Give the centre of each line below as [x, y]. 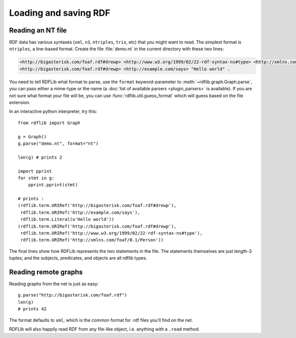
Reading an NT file [38, 30]
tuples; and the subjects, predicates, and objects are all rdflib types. [78, 258]
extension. [20, 102]
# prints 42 [32, 309]
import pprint [35, 171]
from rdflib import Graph [49, 123]
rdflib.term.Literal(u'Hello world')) [67, 220]
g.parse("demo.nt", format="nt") [58, 143]
